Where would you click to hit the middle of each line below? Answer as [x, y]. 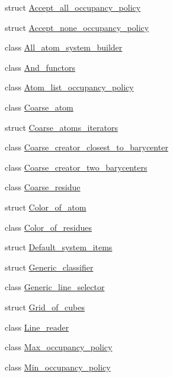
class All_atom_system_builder [64, 47]
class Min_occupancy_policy [58, 367]
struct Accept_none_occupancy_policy [77, 27]
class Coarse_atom [39, 107]
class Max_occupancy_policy [59, 347]
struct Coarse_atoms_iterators [62, 127]
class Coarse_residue [43, 187]
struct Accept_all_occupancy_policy [73, 7]
